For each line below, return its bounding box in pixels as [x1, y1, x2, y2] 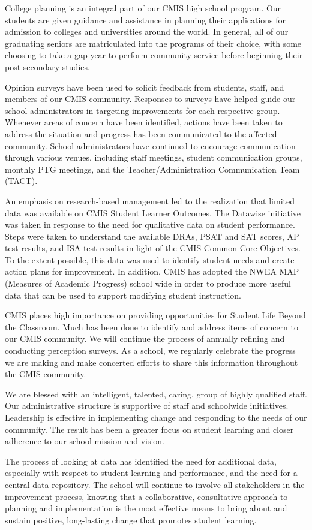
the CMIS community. [5, 368, 86, 380]
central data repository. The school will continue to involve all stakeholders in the [5, 478, 305, 490]
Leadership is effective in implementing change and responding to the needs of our [5, 411, 307, 423]
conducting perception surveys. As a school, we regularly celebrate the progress [5, 344, 296, 357]
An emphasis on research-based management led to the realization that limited [5, 194, 295, 207]
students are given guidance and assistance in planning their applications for [5, 13, 286, 26]
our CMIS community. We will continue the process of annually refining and [5, 332, 285, 345]
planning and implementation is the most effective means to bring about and [5, 502, 287, 514]
